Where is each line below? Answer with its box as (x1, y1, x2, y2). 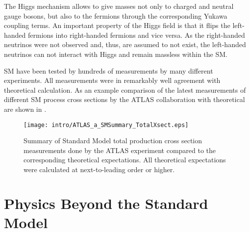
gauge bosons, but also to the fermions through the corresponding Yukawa (4, 10, 227, 21)
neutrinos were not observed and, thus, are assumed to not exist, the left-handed (4, 39, 246, 50)
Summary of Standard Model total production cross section (24, 135, 202, 146)
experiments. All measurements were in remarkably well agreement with (4, 75, 221, 85)
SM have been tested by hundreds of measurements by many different (4, 65, 213, 76)
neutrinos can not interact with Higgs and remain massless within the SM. (4, 49, 227, 59)
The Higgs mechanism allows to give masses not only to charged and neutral (4, 1, 234, 11)
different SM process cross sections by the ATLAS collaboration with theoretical (4, 94, 245, 104)
